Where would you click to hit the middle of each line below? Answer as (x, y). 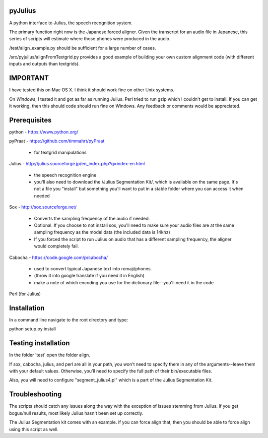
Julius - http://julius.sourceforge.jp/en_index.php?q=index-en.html (77, 164)
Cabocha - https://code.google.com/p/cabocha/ (59, 257)
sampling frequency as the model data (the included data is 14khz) (102, 232)
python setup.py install (33, 329)
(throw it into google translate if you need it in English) (89, 276)
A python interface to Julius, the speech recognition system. (71, 23)
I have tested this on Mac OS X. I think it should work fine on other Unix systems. (92, 90)
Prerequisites (30, 120)
